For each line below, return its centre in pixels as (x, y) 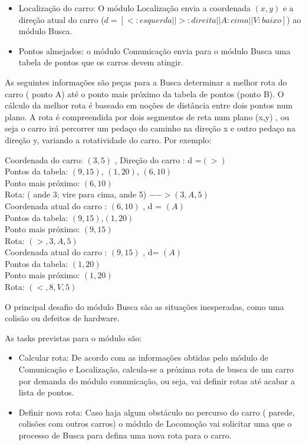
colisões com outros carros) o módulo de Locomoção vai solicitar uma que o (155, 423)
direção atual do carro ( (61, 19)
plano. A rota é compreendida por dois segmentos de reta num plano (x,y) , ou (147, 116)
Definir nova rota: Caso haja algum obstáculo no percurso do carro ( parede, (157, 412)
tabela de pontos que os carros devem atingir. (101, 62)
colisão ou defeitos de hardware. (62, 318)
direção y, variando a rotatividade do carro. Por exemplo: (108, 139)
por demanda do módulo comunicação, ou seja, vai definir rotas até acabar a (157, 380)
